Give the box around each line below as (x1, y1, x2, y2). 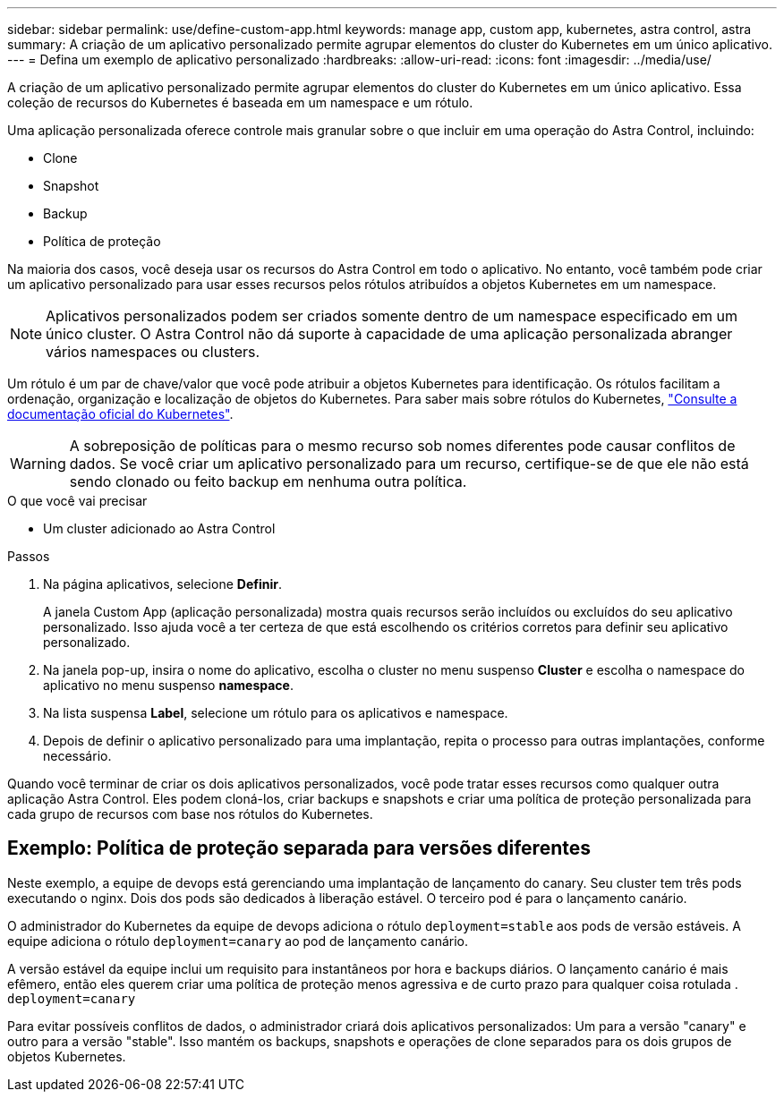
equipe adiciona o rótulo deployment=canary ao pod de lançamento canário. (7, 933, 469, 949)
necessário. (43, 748, 112, 763)
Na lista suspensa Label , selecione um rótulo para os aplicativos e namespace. (43, 705, 508, 720)
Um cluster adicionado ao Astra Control (43, 521, 276, 536)
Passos (7, 549, 50, 564)
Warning (10, 455, 66, 473)
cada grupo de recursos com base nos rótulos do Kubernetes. (7, 806, 373, 822)
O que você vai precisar (7, 493, 148, 508)
